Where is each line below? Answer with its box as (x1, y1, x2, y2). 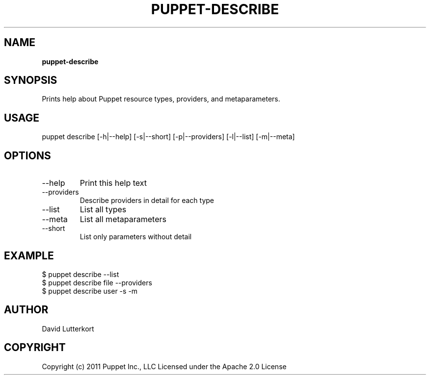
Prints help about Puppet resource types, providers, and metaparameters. (42, 95, 280, 103)
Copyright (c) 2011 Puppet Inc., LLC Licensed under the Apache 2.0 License (42, 362, 287, 371)
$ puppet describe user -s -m (42, 286, 138, 295)
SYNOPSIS (4, 74, 57, 87)
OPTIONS (4, 149, 51, 162)
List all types (80, 204, 127, 215)
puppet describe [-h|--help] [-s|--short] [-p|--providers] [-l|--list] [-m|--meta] (42, 132, 295, 141)
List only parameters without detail (80, 232, 192, 241)
